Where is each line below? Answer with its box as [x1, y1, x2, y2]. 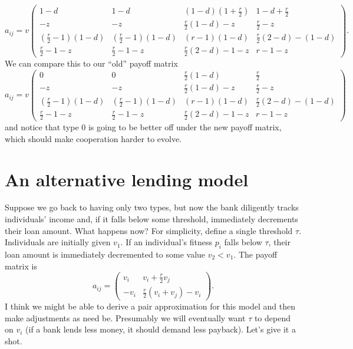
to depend [254, 311, 291, 324]
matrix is [5, 259, 37, 272]
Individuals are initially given [5, 236, 111, 248]
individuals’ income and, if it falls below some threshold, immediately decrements [5, 213, 298, 225]
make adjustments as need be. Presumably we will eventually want [5, 311, 246, 324]
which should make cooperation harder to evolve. [5, 132, 182, 144]
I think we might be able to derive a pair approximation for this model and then [5, 300, 295, 312]
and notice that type [5, 121, 79, 133]
